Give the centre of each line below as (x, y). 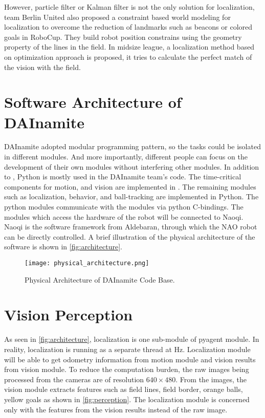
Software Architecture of (93, 102)
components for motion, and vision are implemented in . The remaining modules (130, 186)
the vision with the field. (42, 67)
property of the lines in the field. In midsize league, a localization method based (129, 47)
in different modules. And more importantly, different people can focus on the (126, 157)
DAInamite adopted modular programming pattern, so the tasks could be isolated (132, 146)
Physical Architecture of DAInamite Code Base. (100, 279)
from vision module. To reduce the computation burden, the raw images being (127, 369)
